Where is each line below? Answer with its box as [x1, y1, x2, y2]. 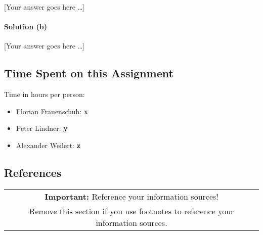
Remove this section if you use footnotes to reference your [29, 205, 234, 217]
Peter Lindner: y [16, 123, 68, 133]
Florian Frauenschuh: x [16, 106, 89, 116]
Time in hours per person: [4, 89, 85, 100]
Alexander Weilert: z [16, 139, 80, 150]
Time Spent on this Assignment [4, 65, 173, 81]
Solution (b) [4, 21, 47, 32]
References [4, 164, 62, 180]
